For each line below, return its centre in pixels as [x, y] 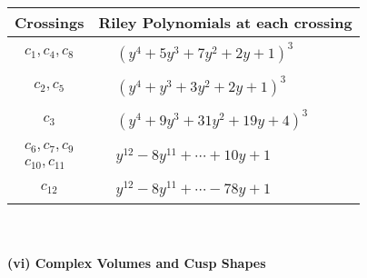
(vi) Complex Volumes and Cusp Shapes [137, 263]
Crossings [50, 22]
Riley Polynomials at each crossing [225, 22]
